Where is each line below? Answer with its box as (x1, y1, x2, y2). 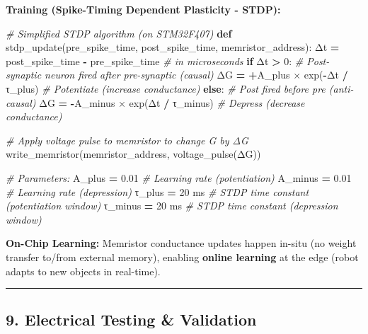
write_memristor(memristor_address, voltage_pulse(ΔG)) (6, 146, 261, 161)
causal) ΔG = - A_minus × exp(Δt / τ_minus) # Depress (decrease (6, 95, 305, 110)
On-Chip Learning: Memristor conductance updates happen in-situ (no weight (6, 236, 357, 250)
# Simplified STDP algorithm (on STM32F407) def (6, 25, 232, 40)
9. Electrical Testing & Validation (6, 309, 257, 330)
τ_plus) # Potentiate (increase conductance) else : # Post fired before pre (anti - (6, 81, 354, 96)
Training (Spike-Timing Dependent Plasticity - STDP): (6, 2, 281, 16)
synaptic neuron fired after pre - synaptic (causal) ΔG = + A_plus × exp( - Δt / (6, 67, 348, 82)
